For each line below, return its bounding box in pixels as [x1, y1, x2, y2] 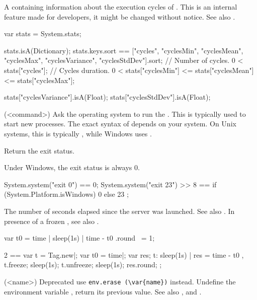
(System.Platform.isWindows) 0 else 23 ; [4, 189, 129, 199]
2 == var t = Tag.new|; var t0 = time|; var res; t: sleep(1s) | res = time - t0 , [4, 249, 244, 260]
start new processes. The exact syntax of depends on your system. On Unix [4, 118, 236, 129]
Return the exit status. [4, 145, 74, 156]
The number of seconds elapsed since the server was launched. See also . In [4, 205, 235, 216]
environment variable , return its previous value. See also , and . [4, 286, 202, 296]
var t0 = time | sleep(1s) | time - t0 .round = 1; [4, 233, 155, 243]
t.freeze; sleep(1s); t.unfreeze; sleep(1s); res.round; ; [4, 259, 162, 270]
